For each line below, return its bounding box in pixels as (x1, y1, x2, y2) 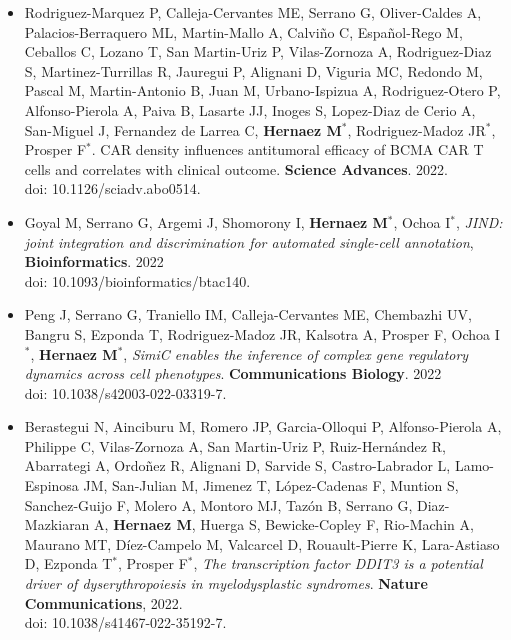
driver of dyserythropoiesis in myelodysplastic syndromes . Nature (24, 573, 428, 594)
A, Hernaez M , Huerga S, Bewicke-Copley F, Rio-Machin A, (94, 514, 474, 535)
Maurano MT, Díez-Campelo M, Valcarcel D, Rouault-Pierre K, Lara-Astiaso (24, 533, 500, 554)
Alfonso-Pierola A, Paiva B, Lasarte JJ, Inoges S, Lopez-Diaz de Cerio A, (24, 99, 476, 120)
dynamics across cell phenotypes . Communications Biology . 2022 (24, 363, 442, 384)
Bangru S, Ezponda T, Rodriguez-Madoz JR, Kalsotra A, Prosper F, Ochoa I (24, 323, 500, 344)
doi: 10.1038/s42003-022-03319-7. (24, 382, 227, 403)
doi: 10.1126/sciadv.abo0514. (24, 178, 201, 199)
